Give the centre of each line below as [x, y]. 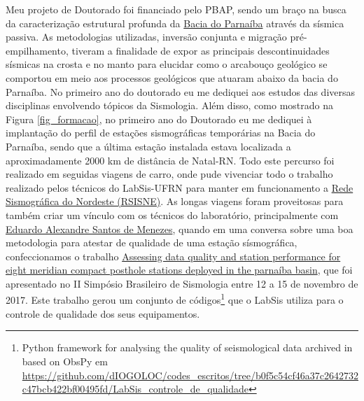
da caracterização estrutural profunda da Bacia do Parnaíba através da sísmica [175, 23]
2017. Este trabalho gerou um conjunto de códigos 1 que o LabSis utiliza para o [175, 299]
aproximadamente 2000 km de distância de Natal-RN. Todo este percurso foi [170, 160]
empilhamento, [37, 50]
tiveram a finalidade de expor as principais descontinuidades [201, 50]
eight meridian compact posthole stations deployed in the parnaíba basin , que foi [179, 270]
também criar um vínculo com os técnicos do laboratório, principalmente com [172, 214]
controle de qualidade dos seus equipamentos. [103, 313]
